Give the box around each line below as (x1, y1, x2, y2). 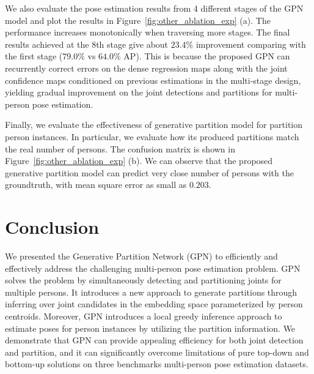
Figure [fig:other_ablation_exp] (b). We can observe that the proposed (5, 154, 273, 167)
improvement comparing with (195, 37, 306, 50)
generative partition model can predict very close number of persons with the (5, 166, 294, 179)
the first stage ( (5, 50, 63, 62)
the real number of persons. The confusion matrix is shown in (5, 142, 235, 155)
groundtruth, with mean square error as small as (5, 178, 187, 191)
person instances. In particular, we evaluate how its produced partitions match (5, 130, 299, 143)
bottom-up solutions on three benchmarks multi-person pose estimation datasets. (5, 357, 309, 370)
